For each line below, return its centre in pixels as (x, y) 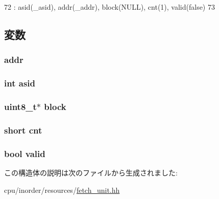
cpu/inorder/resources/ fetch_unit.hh (62, 190)
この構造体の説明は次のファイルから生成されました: (91, 172)
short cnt (23, 130)
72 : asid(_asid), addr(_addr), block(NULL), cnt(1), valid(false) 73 (110, 7)
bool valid (25, 153)
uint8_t (20, 106)
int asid (20, 83)
